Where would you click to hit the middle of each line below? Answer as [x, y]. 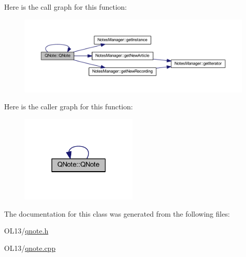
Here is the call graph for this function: [66, 7]
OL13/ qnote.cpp [30, 248]
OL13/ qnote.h [26, 231]
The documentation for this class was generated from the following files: [117, 213]
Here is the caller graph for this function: [69, 107]
